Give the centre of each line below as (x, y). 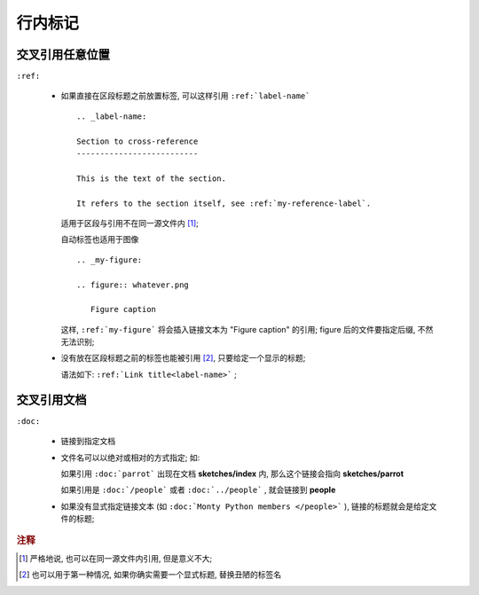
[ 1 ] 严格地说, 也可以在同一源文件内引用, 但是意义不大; (116, 558)
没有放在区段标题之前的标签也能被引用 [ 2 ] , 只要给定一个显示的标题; (183, 358)
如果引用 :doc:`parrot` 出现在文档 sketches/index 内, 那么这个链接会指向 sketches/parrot (232, 474)
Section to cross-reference (137, 141)
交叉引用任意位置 (63, 55)
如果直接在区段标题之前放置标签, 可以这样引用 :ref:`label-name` (185, 96)
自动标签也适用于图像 (100, 239)
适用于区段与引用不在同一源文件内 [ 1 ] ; (130, 223)
